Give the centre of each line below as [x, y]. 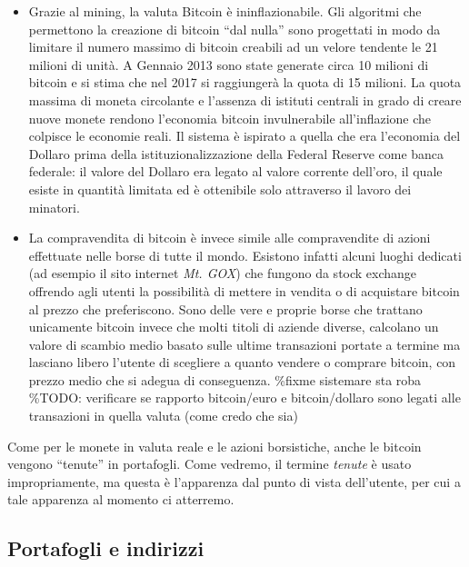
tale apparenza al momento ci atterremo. [121, 499]
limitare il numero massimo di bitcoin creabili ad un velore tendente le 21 [233, 47]
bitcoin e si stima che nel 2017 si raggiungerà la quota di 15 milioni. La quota [245, 82]
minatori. [54, 207]
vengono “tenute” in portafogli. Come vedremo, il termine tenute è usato [210, 464]
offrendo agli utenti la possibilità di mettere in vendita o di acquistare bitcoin [244, 290]
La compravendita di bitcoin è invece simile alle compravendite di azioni [230, 238]
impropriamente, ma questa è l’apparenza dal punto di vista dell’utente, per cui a [234, 481]
